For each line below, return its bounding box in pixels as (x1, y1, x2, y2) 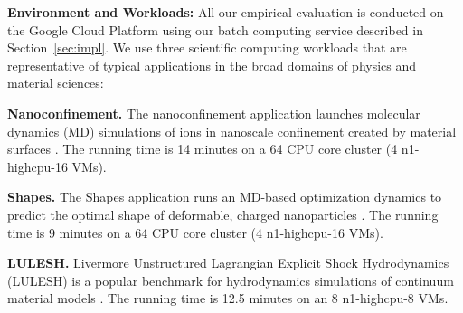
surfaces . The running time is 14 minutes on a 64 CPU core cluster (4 (7, 139, 398, 158)
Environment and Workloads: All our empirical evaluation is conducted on (7, 3, 444, 21)
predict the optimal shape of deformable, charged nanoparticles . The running (7, 204, 439, 223)
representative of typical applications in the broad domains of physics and (7, 55, 417, 74)
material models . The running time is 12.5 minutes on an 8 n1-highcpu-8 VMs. (7, 289, 449, 308)
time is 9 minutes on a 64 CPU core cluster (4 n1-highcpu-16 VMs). (7, 223, 383, 242)
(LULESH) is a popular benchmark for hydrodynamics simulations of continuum (7, 270, 454, 289)
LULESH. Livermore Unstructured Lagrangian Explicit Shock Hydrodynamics (7, 253, 449, 272)
